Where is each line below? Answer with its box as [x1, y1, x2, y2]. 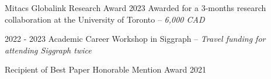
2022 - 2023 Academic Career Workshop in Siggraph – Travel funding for [5, 33, 266, 45]
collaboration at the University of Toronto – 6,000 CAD [5, 13, 205, 25]
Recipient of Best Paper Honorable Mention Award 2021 [5, 63, 206, 76]
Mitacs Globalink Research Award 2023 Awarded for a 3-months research [5, 2, 266, 13]
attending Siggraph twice [5, 44, 92, 56]
